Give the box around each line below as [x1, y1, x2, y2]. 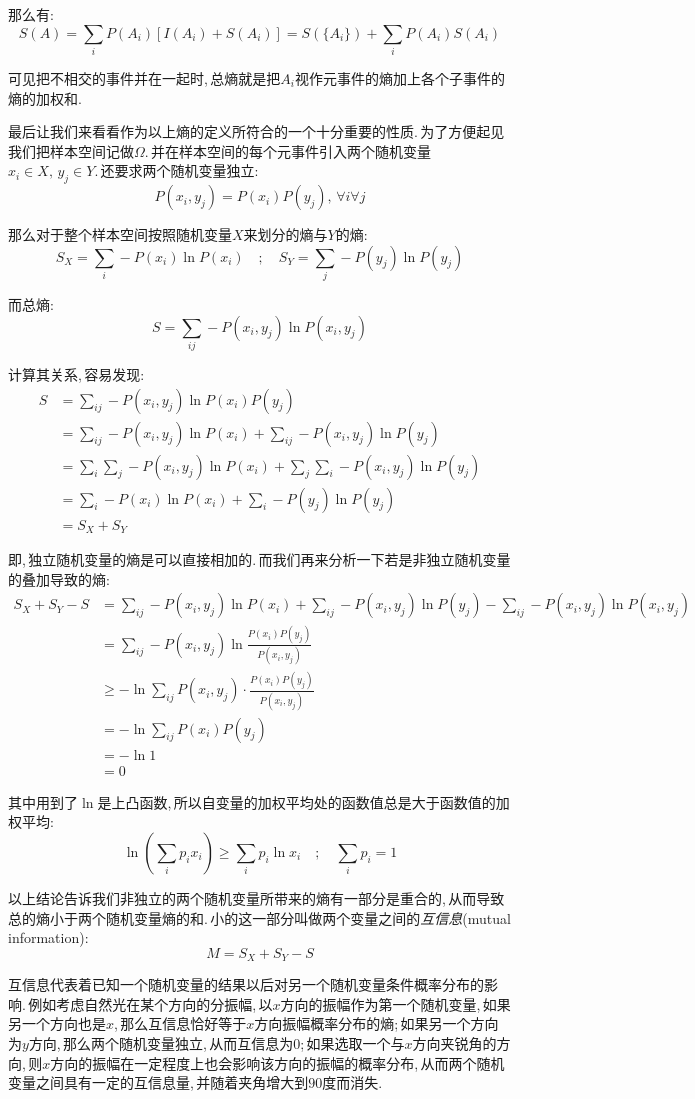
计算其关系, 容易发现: [8, 363, 145, 384]
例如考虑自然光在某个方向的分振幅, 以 [28, 993, 273, 1014]
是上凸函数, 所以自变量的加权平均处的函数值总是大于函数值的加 [97, 791, 510, 812]
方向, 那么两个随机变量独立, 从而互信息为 [28, 1032, 294, 1053]
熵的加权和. [8, 87, 82, 108]
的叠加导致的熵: [8, 568, 110, 589]
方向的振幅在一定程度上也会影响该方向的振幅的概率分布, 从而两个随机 [50, 1052, 505, 1073]
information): [8, 927, 89, 948]
